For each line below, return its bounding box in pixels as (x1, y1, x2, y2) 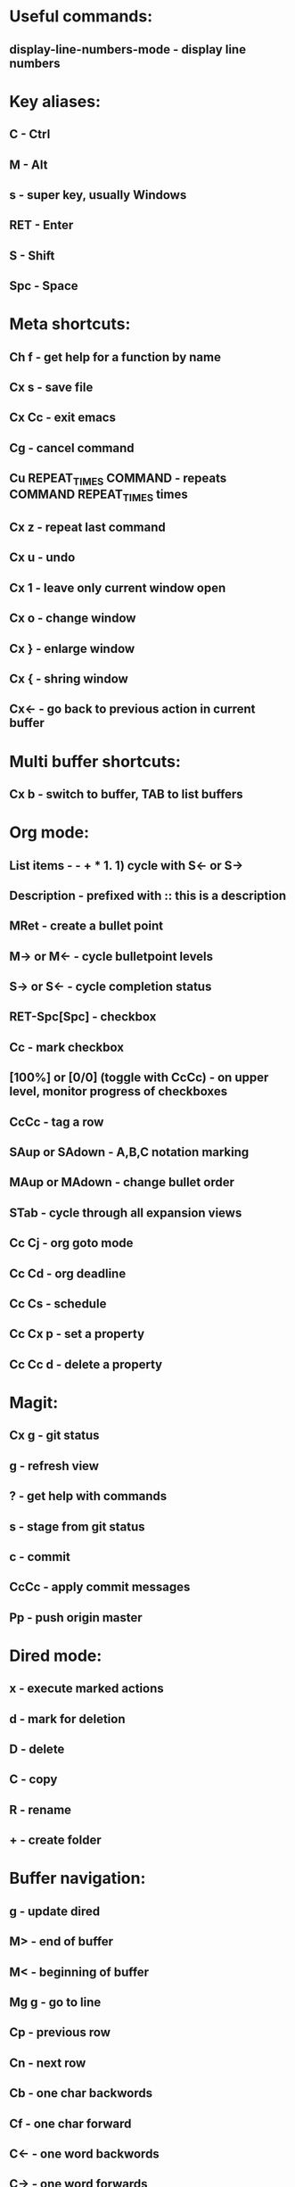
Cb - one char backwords (9, 2085, 153, 2101)
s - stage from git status (9, 1519, 145, 1534)
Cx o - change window (9, 611, 136, 626)
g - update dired (9, 1903, 101, 1919)
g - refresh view (9, 1458, 100, 1473)
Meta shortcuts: (9, 314, 131, 334)
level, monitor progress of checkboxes (9, 1084, 228, 1099)
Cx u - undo (9, 550, 76, 565)
